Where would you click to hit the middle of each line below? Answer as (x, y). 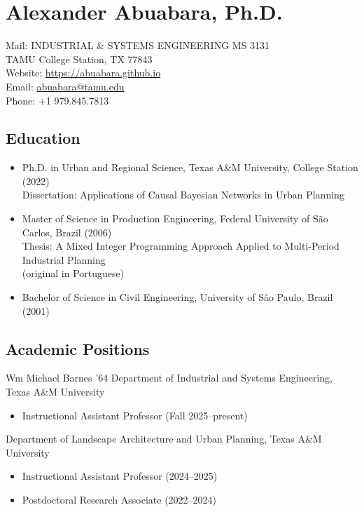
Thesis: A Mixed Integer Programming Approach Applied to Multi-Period (181, 246)
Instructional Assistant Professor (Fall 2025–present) (135, 415)
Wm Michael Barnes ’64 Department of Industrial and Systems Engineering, (169, 378)
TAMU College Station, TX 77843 (79, 59)
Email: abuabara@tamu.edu (65, 86)
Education (43, 138)
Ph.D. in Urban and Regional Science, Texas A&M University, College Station (190, 167)
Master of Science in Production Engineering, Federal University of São (175, 218)
